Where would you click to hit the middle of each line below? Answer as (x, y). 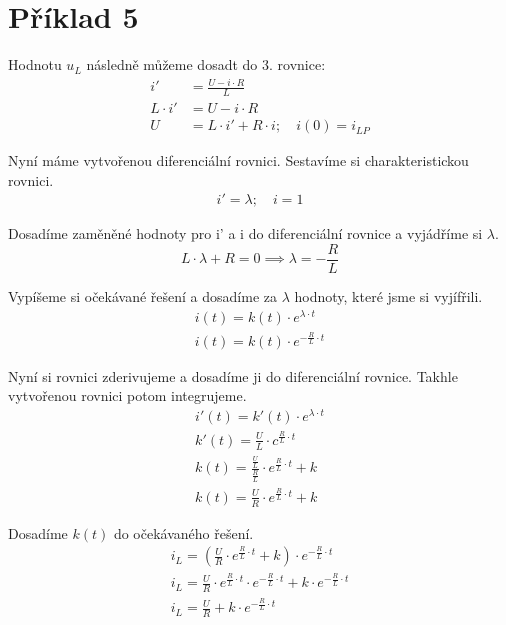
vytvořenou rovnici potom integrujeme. (127, 395)
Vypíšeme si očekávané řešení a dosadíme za (143, 296)
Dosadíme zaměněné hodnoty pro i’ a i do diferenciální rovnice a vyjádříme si (245, 233)
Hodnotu (35, 64)
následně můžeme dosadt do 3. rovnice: (206, 64)
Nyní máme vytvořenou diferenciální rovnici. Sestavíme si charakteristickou (238, 160)
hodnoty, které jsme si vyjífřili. (388, 296)
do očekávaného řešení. (183, 532)
